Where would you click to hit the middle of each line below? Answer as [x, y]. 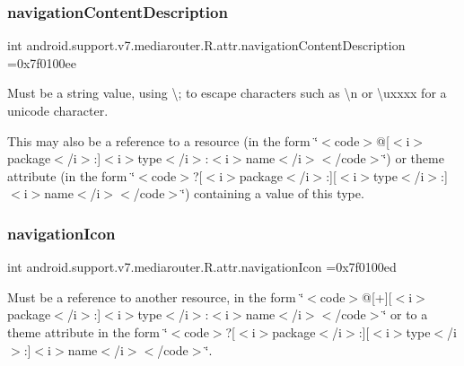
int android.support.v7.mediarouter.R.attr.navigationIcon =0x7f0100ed [202, 267]
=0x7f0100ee [42, 62]
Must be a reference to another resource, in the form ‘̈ [156, 296]
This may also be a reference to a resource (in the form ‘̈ [163, 140]
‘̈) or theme [413, 158]
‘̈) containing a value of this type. [273, 193]
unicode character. [58, 110]
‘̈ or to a [405, 314]
